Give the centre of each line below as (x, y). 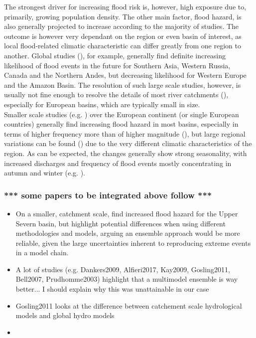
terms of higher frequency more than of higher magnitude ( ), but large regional (125, 133)
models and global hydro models (65, 315)
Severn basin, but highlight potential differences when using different (121, 223)
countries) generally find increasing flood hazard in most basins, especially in (121, 124)
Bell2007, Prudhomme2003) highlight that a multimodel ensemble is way (127, 279)
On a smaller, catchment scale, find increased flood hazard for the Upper (127, 213)
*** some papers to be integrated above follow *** (108, 195)
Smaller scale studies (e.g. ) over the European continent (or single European (122, 114)
